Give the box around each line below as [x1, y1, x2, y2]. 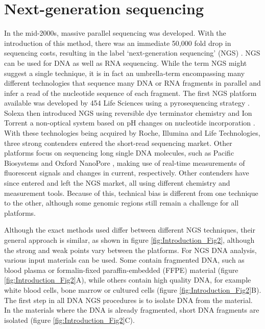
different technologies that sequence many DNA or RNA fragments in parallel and [4, 78, 261, 88]
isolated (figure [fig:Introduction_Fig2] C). [4, 314, 135, 325]
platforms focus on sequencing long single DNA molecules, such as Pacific [4, 147, 234, 158]
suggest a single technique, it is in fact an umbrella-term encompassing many [4, 67, 245, 78]
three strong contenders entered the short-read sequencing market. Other [4, 137, 232, 148]
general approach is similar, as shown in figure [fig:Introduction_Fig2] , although [4, 235, 255, 245]
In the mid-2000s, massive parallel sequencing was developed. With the [4, 28, 226, 38]
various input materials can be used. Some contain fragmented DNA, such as [4, 255, 245, 265]
